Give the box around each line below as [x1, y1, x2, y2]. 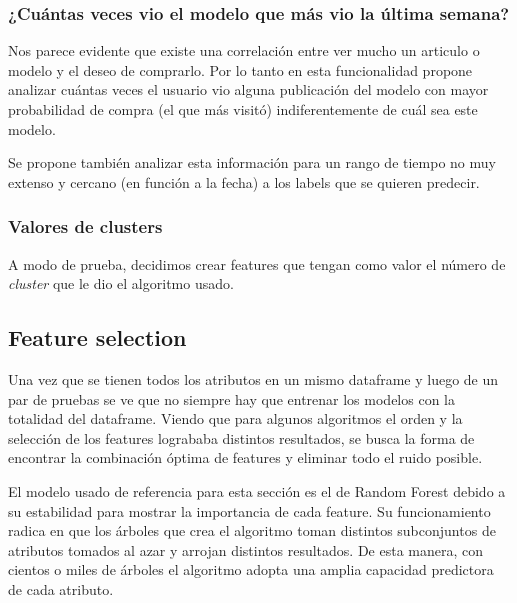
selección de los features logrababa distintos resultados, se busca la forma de [8, 427, 475, 448]
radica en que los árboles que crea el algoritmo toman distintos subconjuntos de [8, 520, 496, 541]
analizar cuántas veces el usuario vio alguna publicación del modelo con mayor [8, 79, 489, 100]
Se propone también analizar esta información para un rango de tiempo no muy [8, 152, 496, 173]
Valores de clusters [8, 214, 163, 239]
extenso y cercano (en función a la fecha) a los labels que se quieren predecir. [8, 171, 480, 192]
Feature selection [8, 322, 187, 353]
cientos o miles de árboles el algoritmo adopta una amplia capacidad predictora [8, 559, 494, 580]
